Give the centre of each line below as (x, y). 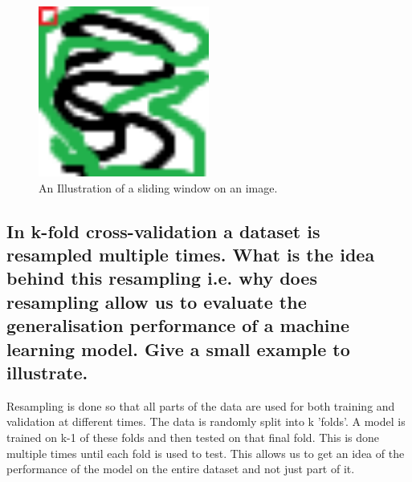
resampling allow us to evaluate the (157, 301)
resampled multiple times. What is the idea (191, 254)
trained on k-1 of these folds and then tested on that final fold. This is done (193, 437)
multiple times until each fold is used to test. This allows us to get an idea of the (206, 453)
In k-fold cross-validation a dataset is (163, 231)
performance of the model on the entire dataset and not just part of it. (181, 469)
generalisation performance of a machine (178, 325)
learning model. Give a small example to (178, 348)
